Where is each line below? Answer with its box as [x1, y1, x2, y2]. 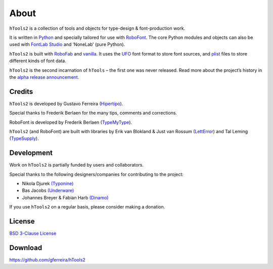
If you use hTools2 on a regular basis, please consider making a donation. [9, 204, 165, 210]
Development [9, 149, 53, 157]
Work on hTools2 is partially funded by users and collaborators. [9, 162, 144, 168]
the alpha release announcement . [9, 74, 79, 80]
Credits [9, 87, 33, 96]
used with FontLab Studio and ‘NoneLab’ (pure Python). [9, 41, 125, 47]
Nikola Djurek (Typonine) [22, 181, 74, 187]
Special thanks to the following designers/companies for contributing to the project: [9, 171, 184, 177]
